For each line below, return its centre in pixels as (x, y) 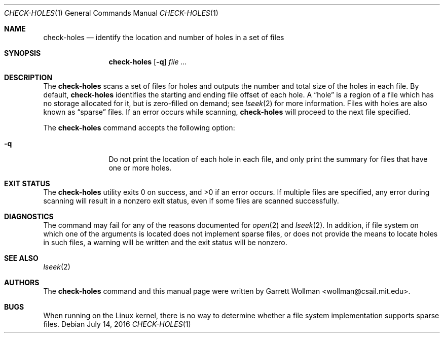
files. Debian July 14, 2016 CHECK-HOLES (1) (117, 324)
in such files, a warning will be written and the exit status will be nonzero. (165, 242)
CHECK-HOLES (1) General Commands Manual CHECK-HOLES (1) (111, 13)
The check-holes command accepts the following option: (139, 128)
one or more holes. (140, 168)
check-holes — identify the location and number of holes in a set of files (164, 37)
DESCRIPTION (28, 77)
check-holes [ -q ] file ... (148, 62)
